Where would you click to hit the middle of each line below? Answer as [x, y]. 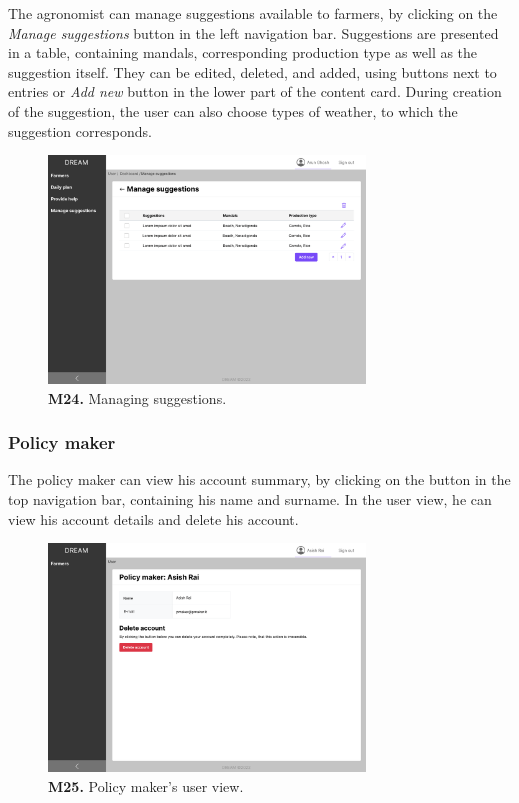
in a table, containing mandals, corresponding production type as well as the [243, 52]
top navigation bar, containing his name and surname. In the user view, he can [250, 499]
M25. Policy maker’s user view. [146, 785]
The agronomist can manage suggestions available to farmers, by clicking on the [253, 13]
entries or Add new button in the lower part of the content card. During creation [255, 91]
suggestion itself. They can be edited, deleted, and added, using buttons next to [252, 71]
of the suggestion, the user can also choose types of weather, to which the [233, 110]
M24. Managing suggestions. [137, 397]
